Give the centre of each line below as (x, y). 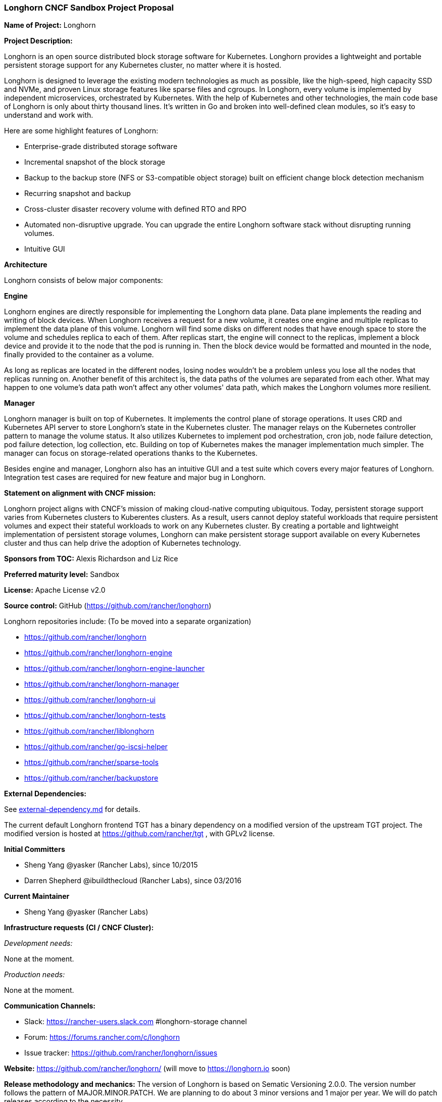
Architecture (26, 265)
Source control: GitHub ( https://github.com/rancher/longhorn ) (108, 606)
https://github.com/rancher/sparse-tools (91, 762)
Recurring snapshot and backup (78, 194)
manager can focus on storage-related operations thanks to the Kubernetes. (131, 453)
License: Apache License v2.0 (55, 590)
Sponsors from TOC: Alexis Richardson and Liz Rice (91, 559)
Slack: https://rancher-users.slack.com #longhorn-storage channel (136, 1022)
